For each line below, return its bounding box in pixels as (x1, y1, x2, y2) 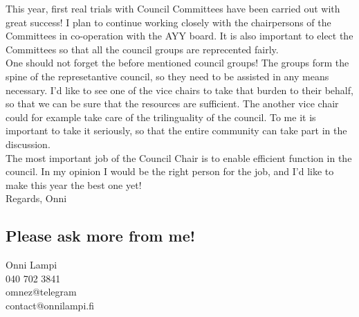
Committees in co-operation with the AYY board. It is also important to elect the (6, 28, 353, 43)
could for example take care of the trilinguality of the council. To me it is (6, 109, 316, 124)
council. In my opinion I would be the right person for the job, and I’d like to (6, 164, 334, 179)
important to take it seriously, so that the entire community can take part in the (6, 123, 347, 138)
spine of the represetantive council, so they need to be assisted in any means (6, 69, 329, 83)
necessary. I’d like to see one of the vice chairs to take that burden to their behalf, (6, 82, 353, 97)
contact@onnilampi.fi (6, 298, 94, 312)
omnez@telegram (6, 284, 77, 299)
